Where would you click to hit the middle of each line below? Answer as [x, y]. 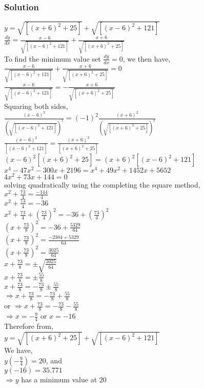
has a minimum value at [59, 379]
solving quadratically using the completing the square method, [102, 185]
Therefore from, [29, 326]
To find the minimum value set [53, 58]
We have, [18, 350]
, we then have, [147, 58]
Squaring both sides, [36, 106]
